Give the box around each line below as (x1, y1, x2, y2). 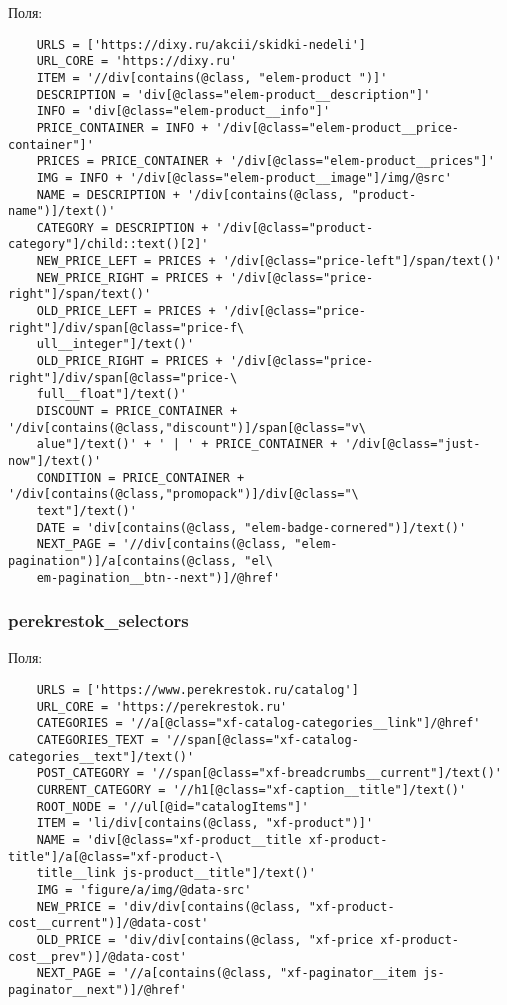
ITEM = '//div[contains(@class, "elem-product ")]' (36, 70, 388, 85)
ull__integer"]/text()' (36, 337, 195, 352)
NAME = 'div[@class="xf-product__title (36, 832, 302, 847)
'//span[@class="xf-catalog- (165, 733, 359, 748)
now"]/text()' (8, 454, 102, 468)
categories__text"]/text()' (8, 749, 195, 764)
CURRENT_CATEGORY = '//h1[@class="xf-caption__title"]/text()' (36, 783, 467, 797)
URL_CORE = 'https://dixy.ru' (36, 54, 238, 69)
